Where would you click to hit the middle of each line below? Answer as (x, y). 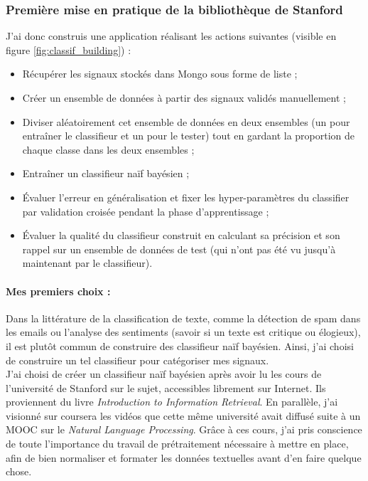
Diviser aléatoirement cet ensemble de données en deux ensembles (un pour (186, 121)
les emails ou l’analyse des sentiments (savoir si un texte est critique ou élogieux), (183, 332)
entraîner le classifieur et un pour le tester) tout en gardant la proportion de (189, 136)
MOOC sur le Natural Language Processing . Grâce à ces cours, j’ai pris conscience (184, 429)
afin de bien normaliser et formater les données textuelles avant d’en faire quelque (184, 457)
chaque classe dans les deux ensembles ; (108, 149)
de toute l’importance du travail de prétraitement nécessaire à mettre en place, (177, 444)
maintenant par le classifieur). (87, 263)
